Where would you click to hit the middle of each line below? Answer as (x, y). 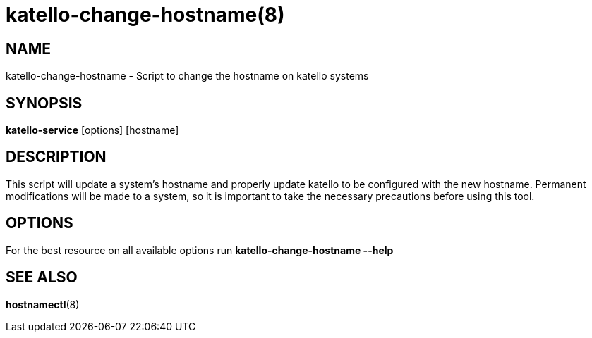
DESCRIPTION (56, 157)
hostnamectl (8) (43, 304)
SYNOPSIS (44, 103)
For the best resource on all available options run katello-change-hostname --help (200, 250)
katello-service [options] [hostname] (92, 130)
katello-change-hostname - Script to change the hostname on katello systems (187, 76)
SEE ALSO (42, 277)
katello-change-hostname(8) (145, 15)
